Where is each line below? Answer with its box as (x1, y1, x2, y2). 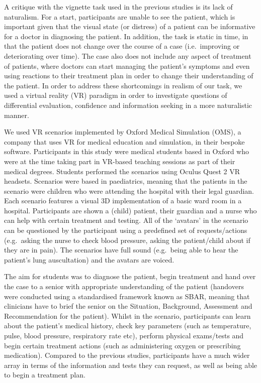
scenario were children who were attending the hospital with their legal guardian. (4, 185, 254, 196)
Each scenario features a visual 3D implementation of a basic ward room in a (4, 195, 242, 206)
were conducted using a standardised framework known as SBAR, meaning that (4, 291, 250, 301)
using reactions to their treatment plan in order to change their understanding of (4, 70, 253, 81)
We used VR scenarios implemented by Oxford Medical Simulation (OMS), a (4, 126, 241, 137)
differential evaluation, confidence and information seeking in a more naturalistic (4, 99, 252, 110)
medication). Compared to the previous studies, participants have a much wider (4, 350, 250, 360)
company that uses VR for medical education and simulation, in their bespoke (4, 136, 245, 147)
